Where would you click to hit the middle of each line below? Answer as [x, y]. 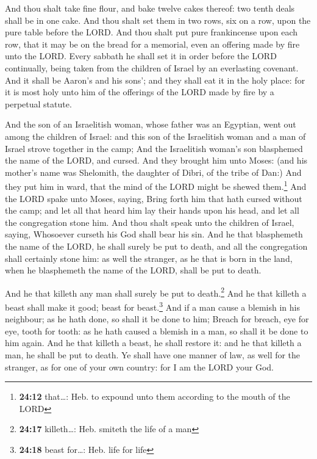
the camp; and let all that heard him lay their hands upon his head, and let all [152, 210]
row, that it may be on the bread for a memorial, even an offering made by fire [152, 44]
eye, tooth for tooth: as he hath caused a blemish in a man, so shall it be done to [157, 331]
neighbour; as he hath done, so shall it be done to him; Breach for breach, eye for [157, 319]
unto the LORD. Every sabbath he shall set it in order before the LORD [141, 56]
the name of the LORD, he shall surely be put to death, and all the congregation [156, 246]
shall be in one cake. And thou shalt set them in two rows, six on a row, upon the [158, 20]
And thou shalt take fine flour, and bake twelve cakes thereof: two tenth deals [150, 8]
